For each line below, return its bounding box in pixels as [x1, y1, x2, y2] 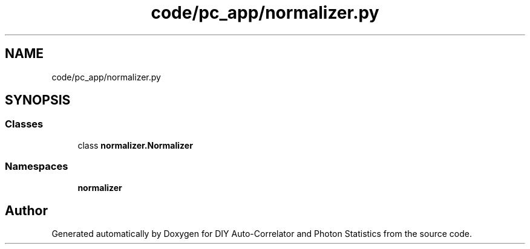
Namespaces [5, 160, 68, 173]
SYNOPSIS [5, 92, 71, 108]
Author [5, 202, 48, 218]
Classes [5, 118, 44, 131]
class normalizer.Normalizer [77, 140, 193, 150]
